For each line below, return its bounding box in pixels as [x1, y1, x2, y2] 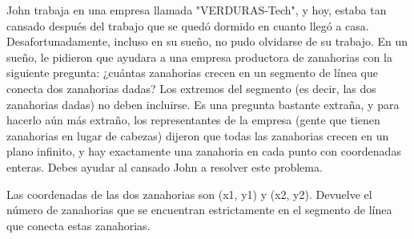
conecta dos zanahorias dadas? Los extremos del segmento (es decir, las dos [6, 79, 376, 96]
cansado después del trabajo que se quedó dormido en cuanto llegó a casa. [6, 17, 369, 34]
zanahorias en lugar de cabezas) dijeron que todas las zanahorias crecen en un [6, 127, 389, 144]
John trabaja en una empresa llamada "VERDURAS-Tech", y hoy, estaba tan [6, 2, 387, 18]
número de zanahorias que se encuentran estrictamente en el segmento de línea [6, 201, 392, 218]
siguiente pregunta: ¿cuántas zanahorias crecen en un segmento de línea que [6, 64, 378, 81]
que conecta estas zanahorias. [6, 217, 151, 233]
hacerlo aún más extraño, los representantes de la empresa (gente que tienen [6, 111, 380, 128]
